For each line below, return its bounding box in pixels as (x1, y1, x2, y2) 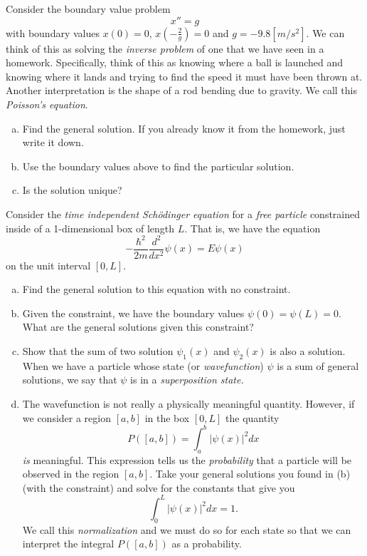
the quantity (225, 410, 280, 425)
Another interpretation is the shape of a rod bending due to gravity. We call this (6, 83, 357, 98)
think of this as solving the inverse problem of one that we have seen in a (6, 41, 324, 56)
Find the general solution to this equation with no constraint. (22, 282, 291, 297)
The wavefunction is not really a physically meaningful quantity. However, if (22, 396, 355, 411)
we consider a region (22, 410, 111, 425)
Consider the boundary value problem (6, 1, 171, 16)
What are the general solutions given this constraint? (22, 319, 254, 334)
